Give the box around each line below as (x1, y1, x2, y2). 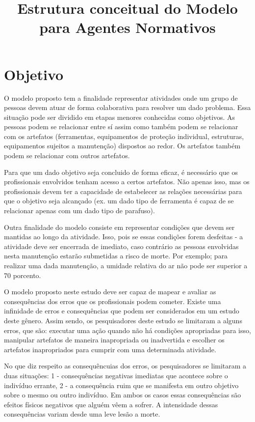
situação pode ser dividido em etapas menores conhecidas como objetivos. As (4, 112, 235, 122)
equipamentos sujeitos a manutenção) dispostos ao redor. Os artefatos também (4, 141, 241, 151)
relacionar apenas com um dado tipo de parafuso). (4, 205, 155, 216)
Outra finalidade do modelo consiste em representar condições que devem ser (4, 222, 235, 232)
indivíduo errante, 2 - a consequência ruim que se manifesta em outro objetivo (4, 380, 239, 390)
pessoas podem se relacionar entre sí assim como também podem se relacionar (4, 121, 238, 132)
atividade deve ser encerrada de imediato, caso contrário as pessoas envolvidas (4, 241, 239, 251)
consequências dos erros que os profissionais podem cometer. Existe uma (4, 296, 221, 306)
